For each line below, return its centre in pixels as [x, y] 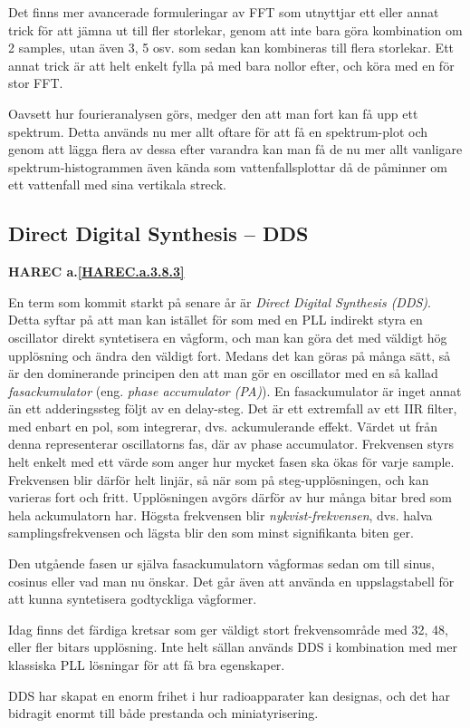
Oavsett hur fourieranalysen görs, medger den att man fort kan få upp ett [213, 113]
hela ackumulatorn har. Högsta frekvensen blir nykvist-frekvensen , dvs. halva [221, 514]
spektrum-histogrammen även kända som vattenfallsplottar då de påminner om [228, 166]
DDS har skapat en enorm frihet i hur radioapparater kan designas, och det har [229, 695]
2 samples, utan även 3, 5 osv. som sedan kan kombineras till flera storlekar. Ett [231, 48]
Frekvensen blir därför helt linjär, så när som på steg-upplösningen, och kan [219, 479]
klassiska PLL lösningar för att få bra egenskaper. [147, 665]
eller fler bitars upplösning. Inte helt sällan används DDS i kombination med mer [233, 647]
